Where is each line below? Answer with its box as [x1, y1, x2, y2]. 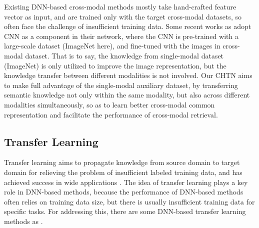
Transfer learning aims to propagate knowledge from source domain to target [4, 157, 240, 167]
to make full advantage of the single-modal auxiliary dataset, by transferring [4, 79, 238, 90]
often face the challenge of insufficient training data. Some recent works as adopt [4, 21, 251, 31]
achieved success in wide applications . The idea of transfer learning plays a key [4, 176, 248, 187]
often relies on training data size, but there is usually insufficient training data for [4, 196, 255, 206]
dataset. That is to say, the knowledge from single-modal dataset [25, 50, 224, 60]
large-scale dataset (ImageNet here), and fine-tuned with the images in [4, 40, 220, 51]
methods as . [4, 215, 43, 226]
